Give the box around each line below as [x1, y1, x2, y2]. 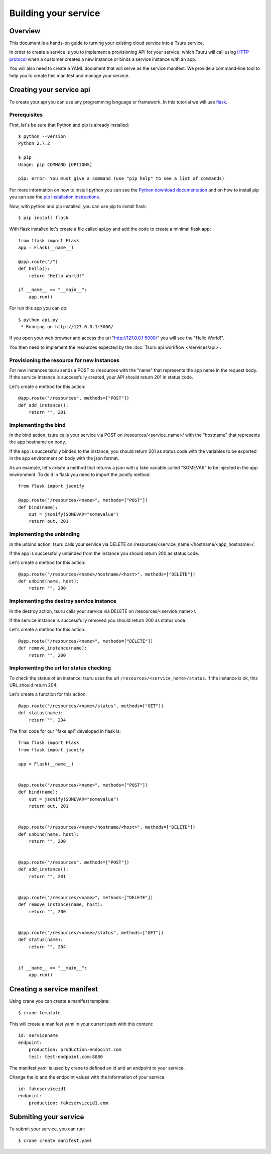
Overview [9, 27, 41, 35]
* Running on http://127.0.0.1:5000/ [21, 324, 114, 330]
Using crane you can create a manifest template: [9, 998, 110, 1004]
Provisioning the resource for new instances [9, 357, 120, 364]
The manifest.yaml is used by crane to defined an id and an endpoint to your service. [9, 1065, 185, 1071]
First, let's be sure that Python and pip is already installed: [9, 122, 129, 128]
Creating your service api [9, 85, 90, 94]
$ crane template [18, 1010, 61, 1015]
